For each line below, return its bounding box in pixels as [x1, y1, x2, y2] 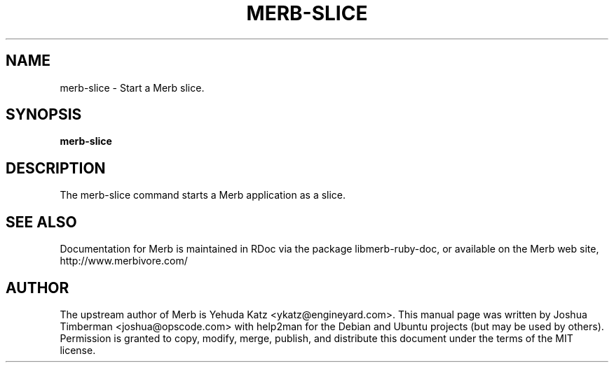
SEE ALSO [6, 213, 77, 231]
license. [60, 344, 96, 356]
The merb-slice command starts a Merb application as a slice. [60, 189, 346, 201]
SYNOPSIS [6, 106, 82, 124]
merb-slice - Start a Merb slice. [60, 81, 205, 94]
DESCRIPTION [6, 159, 106, 177]
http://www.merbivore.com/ [60, 255, 188, 267]
